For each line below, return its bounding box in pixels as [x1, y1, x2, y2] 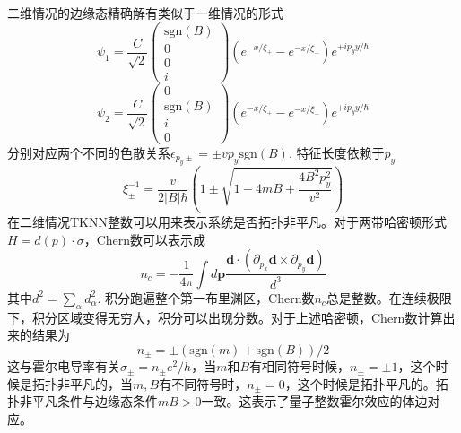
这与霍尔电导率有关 [7, 357, 120, 376]
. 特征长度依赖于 [288, 143, 385, 161]
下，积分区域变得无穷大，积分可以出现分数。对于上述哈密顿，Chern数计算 [7, 307, 443, 326]
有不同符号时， [159, 374, 248, 393]
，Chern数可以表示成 [83, 229, 206, 248]
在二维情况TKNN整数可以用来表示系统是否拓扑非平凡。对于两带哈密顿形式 [7, 212, 447, 231]
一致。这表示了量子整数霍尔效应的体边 [201, 392, 428, 411]
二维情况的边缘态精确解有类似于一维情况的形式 [7, 4, 283, 22]
